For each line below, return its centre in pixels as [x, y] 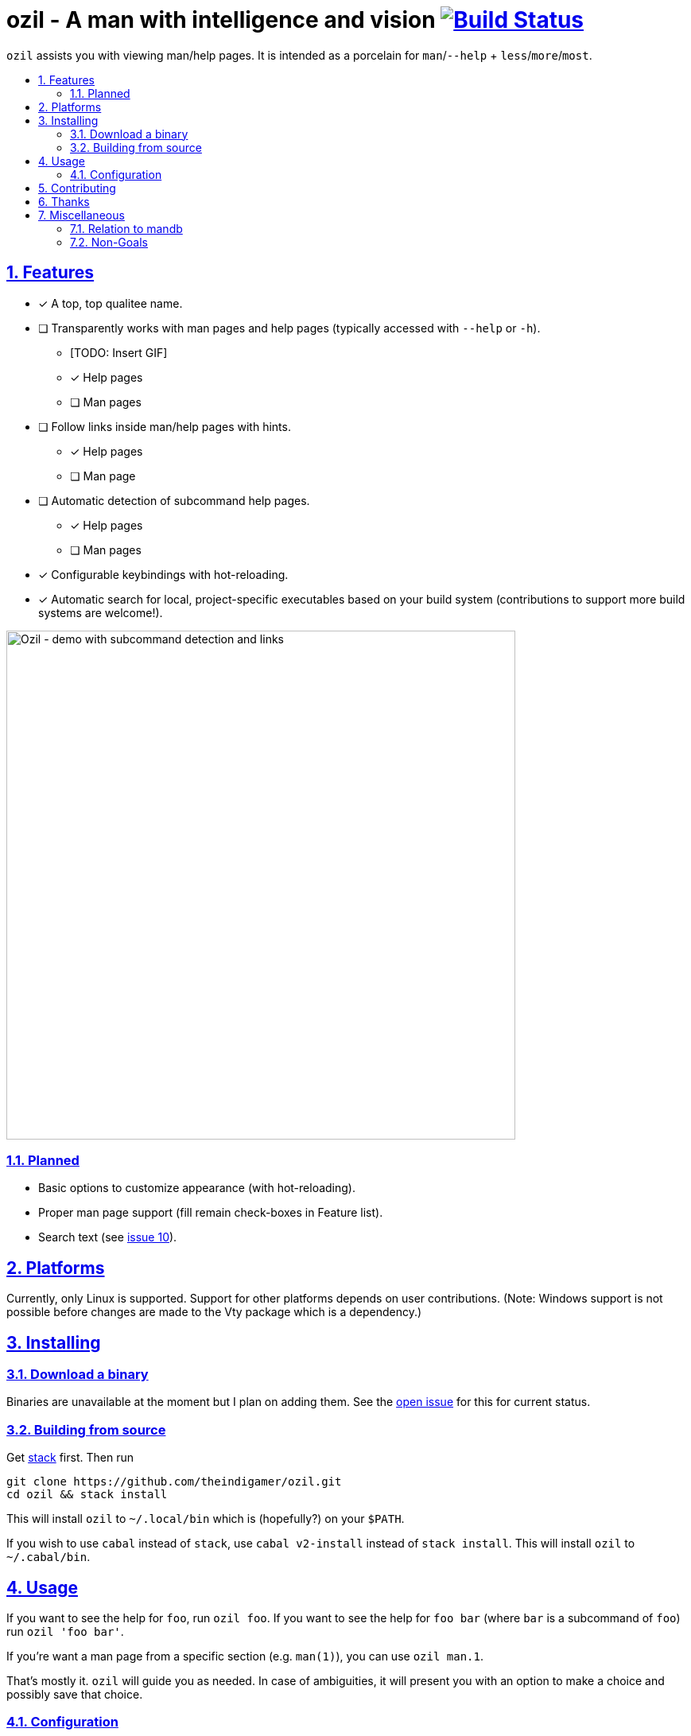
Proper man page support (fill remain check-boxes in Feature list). [211, 1213]
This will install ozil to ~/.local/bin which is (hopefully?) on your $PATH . [206, 1519]
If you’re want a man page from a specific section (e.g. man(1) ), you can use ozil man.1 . [245, 1656]
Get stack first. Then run [70, 1458]
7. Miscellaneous [82, 215]
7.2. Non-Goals [109, 242]
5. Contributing [77, 188]
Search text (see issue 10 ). [108, 1237]
